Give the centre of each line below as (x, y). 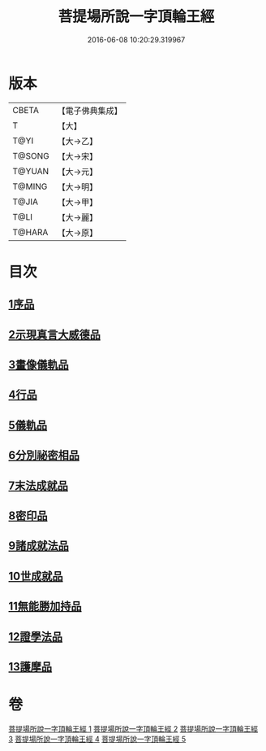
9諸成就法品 (39, 546)
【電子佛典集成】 (90, 111)
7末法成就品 (39, 485)
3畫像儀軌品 (39, 365)
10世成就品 (36, 576)
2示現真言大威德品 (55, 334)
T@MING (30, 186)
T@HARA (30, 232)
